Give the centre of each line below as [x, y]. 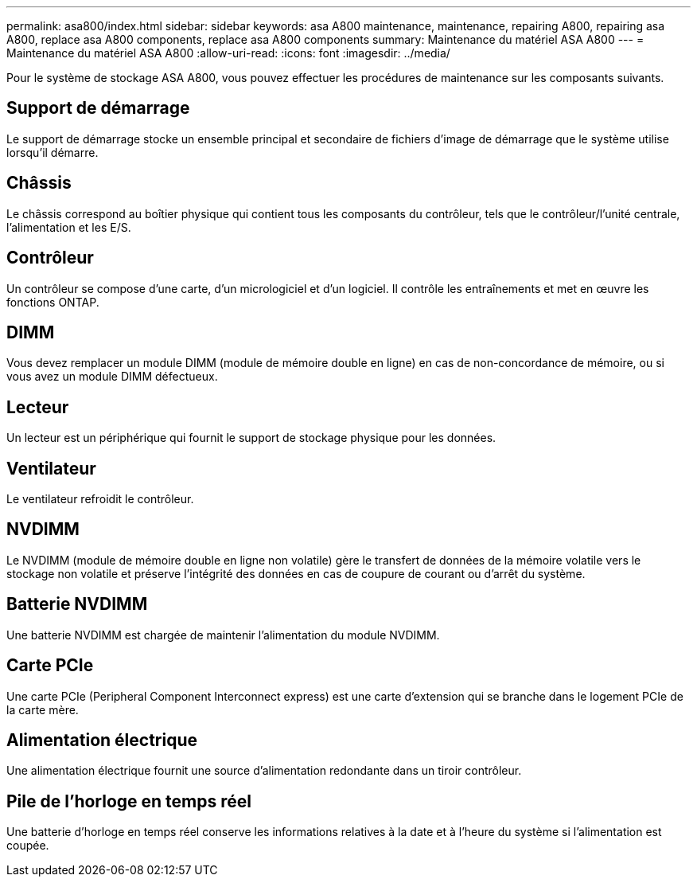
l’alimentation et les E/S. [69, 227]
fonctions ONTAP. [53, 302]
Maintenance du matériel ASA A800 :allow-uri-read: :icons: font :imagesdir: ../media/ [228, 53]
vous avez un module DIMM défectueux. [112, 377]
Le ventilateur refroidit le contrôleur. [100, 499]
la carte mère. [43, 709]
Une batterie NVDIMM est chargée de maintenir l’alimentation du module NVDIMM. [223, 635]
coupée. [28, 846]
